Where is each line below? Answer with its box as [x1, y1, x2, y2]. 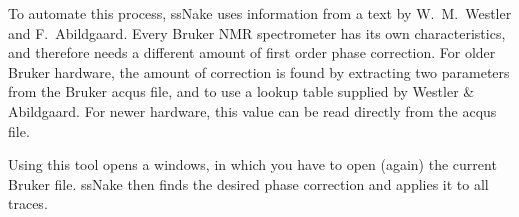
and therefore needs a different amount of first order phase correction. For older [8, 42, 496, 63]
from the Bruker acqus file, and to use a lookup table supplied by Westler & [8, 81, 475, 102]
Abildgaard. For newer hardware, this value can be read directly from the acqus [8, 100, 497, 121]
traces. [8, 193, 48, 214]
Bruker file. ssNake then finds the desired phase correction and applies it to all [8, 173, 489, 194]
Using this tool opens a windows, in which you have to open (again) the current [8, 154, 497, 175]
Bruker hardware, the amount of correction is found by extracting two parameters [8, 61, 510, 82]
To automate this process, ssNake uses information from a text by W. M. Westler [8, 3, 512, 23]
